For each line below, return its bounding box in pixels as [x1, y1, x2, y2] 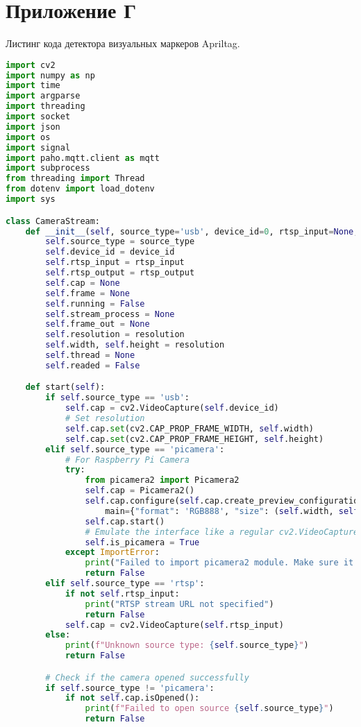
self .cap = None [45, 277, 120, 288]
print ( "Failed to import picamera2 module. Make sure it [85, 558, 354, 568]
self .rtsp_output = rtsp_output [45, 268, 195, 277]
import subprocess [6, 163, 90, 173]
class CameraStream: [6, 216, 101, 226]
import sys [6, 194, 56, 205]
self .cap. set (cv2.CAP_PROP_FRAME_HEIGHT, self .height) [65, 434, 324, 444]
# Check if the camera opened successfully [45, 672, 249, 683]
